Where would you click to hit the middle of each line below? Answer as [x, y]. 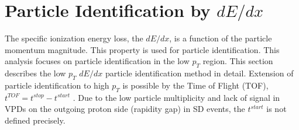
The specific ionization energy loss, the [74, 38]
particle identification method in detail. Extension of [199, 73]
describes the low [35, 73]
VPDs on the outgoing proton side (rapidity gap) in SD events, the [125, 109]
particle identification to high [57, 85]
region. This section [238, 61]
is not [276, 109]
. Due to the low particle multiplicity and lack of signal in [176, 97]
